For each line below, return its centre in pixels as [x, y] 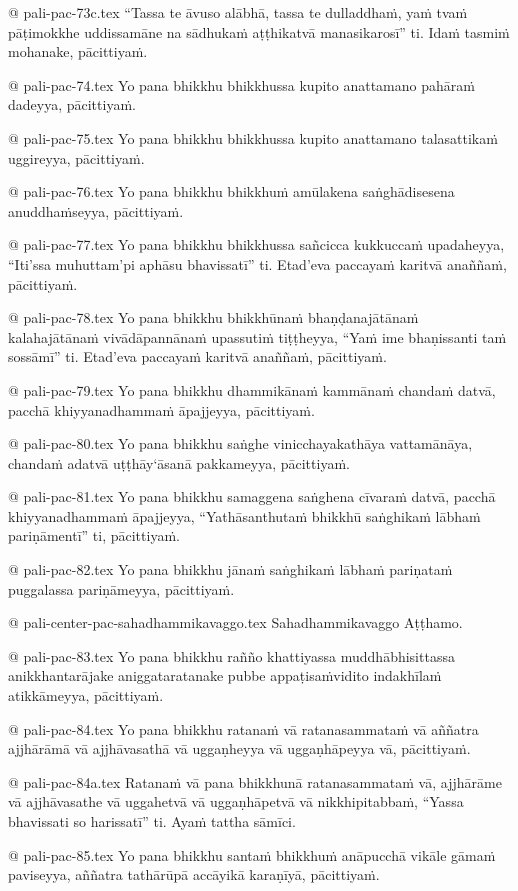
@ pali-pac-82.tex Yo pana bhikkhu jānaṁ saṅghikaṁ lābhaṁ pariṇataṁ [230, 569]
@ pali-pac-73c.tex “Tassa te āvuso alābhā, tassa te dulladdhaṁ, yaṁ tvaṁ [238, 12]
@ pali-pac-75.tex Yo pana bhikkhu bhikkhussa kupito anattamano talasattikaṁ [253, 137]
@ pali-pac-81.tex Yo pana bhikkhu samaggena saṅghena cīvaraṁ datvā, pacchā [252, 496]
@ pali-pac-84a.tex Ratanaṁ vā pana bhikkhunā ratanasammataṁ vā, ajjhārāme [255, 781]
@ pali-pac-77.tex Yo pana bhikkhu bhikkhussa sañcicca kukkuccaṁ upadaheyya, [256, 244]
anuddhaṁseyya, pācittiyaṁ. [96, 210]
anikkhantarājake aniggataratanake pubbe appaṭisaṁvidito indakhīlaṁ [225, 675]
